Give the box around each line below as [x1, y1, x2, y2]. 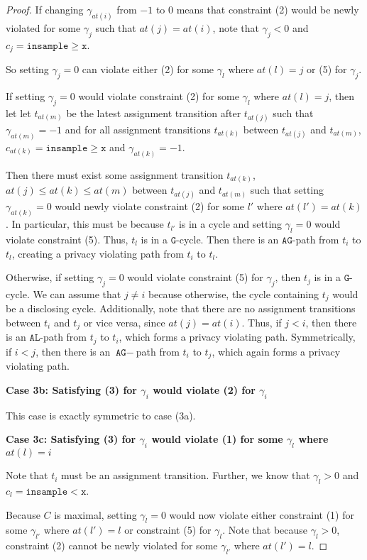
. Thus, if [241, 315, 282, 329]
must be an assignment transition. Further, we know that [61, 468, 310, 483]
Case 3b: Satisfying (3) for [6, 382, 137, 397]
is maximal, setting [54, 507, 137, 522]
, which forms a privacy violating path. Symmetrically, [119, 329, 356, 344]
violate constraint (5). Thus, [6, 231, 128, 246]
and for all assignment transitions [65, 121, 211, 136]
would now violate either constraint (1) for [169, 507, 354, 522]
